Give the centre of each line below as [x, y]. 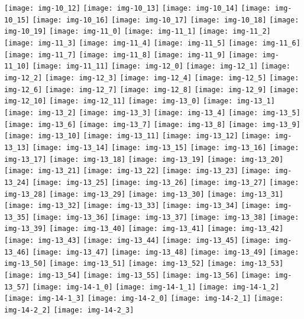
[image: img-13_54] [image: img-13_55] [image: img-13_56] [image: [138, 276]
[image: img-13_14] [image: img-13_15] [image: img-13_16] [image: [166, 147]
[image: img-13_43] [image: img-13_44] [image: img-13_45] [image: [138, 241]
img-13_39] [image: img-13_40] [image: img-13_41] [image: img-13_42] [144, 229]
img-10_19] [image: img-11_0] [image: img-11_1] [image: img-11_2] [138, 32]
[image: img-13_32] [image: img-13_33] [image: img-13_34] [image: [138, 206]
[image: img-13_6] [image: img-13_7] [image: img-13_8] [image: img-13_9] [152, 124]
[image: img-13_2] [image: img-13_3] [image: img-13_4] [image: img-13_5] [152, 113]
